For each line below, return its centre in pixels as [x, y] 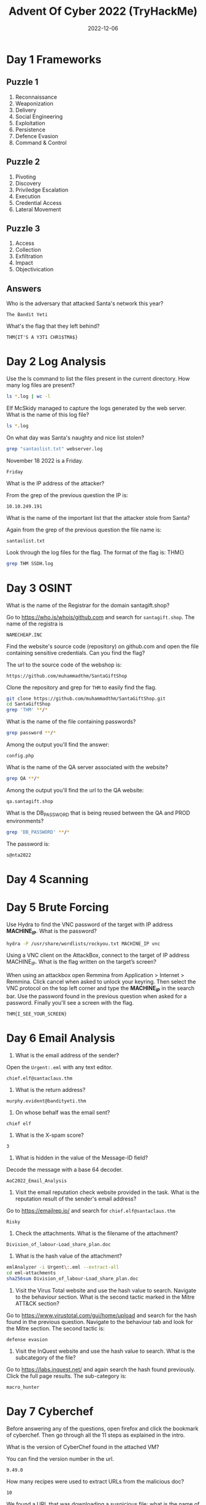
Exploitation [30, 123]
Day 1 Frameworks [54, 59]
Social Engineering [39, 116]
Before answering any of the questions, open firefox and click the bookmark [102, 1428]
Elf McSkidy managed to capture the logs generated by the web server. [97, 408]
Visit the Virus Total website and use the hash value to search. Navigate [106, 1290]
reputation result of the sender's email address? [76, 1199]
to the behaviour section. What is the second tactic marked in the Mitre [105, 1297]
